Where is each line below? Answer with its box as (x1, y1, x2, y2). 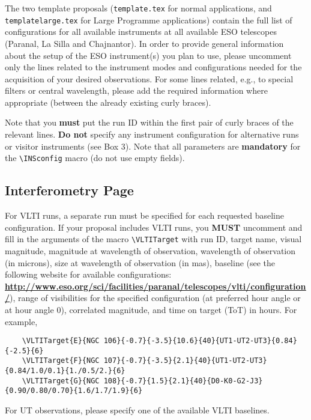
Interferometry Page (5, 181, 134, 199)
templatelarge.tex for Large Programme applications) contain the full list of (5, 13, 292, 26)
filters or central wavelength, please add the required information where (5, 84, 268, 97)
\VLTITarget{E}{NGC (22, 336, 100, 345)
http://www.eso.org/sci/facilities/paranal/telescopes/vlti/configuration (5, 279, 306, 292)
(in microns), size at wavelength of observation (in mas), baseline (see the (5, 256, 276, 269)
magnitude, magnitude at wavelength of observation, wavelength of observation (5, 244, 296, 257)
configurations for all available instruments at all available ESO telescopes (5, 25, 277, 38)
